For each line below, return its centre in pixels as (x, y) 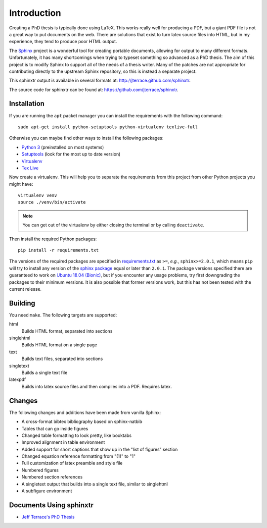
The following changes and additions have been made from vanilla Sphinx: (85, 412)
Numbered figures (40, 470)
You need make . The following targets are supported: (63, 315)
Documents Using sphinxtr (51, 505)
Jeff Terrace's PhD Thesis (48, 517)
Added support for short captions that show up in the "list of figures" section (100, 449)
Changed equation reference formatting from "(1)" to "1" (79, 456)
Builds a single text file (44, 373)
